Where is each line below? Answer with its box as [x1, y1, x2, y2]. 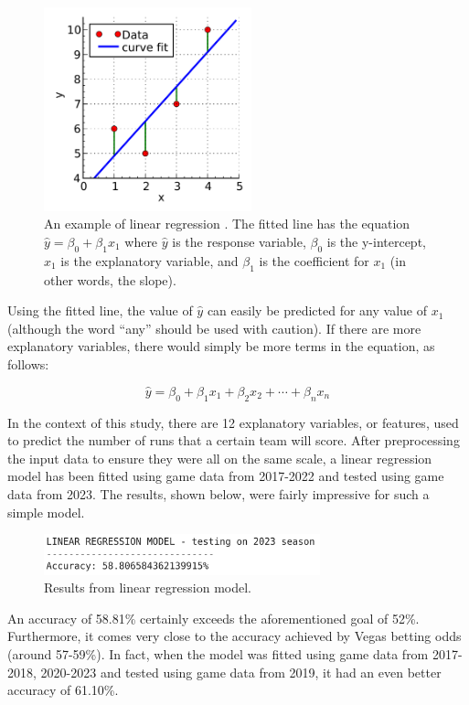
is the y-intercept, [326, 231, 426, 251]
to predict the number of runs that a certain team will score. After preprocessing [7, 431, 460, 450]
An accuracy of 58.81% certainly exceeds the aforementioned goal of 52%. [7, 608, 420, 627]
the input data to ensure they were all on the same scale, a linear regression [7, 448, 432, 467]
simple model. [7, 502, 85, 521]
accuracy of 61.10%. [7, 680, 119, 700]
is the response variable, [172, 231, 306, 251]
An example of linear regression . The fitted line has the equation [44, 214, 410, 233]
